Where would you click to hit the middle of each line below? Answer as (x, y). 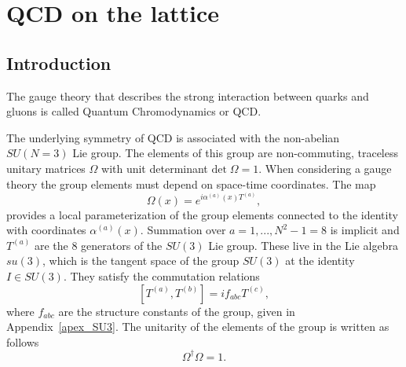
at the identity (320, 261)
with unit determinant (155, 168)
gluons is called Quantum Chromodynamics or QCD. (134, 111)
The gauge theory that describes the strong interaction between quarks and (188, 95)
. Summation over (183, 230)
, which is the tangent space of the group (141, 261)
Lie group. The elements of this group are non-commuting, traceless (235, 153)
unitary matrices (46, 168)
